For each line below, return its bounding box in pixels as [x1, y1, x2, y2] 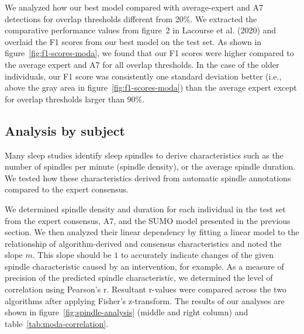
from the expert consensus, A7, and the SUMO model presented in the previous [5, 214, 291, 226]
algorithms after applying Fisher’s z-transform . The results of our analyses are [5, 294, 285, 307]
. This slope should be [32, 249, 112, 261]
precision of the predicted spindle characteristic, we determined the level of [5, 271, 273, 284]
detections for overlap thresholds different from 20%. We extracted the [5, 12, 257, 25]
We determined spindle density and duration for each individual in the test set [5, 202, 286, 215]
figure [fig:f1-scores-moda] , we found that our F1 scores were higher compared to [5, 47, 294, 59]
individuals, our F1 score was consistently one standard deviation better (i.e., [5, 70, 282, 82]
